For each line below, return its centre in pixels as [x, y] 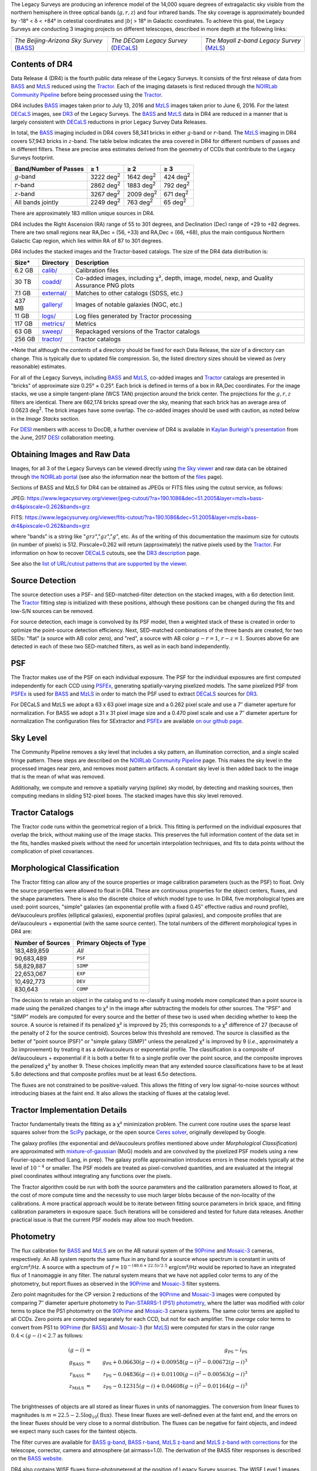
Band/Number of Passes [49, 169]
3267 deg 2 [105, 194]
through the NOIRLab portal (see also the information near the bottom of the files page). [117, 477]
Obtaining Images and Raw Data [70, 455]
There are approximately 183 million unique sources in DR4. [83, 213]
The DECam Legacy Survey [149, 40]
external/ [54, 293]
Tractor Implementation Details [69, 1110]
